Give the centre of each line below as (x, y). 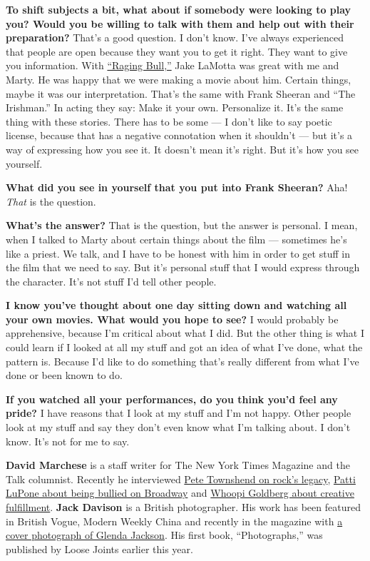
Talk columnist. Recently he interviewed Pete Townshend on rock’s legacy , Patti (181, 479)
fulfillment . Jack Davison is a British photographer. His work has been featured (183, 507)
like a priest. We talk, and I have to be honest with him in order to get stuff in (178, 253)
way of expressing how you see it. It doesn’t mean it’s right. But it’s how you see (183, 149)
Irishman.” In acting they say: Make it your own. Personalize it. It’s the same (175, 107)
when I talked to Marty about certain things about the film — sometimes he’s (176, 239)
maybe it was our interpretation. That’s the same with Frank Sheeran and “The (181, 93)
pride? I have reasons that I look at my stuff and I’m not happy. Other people (179, 413)
